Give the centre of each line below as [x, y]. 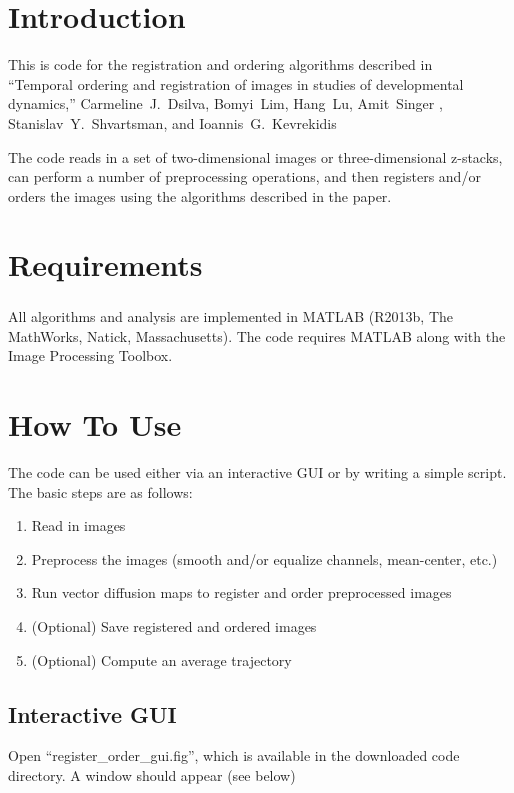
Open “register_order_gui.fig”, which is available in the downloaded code [234, 755]
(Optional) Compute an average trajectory [161, 659]
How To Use [95, 424]
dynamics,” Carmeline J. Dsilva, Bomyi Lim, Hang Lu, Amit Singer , [225, 103]
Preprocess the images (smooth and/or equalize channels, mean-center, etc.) [264, 558]
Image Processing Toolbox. [90, 355]
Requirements [105, 264]
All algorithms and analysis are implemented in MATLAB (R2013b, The [231, 316]
